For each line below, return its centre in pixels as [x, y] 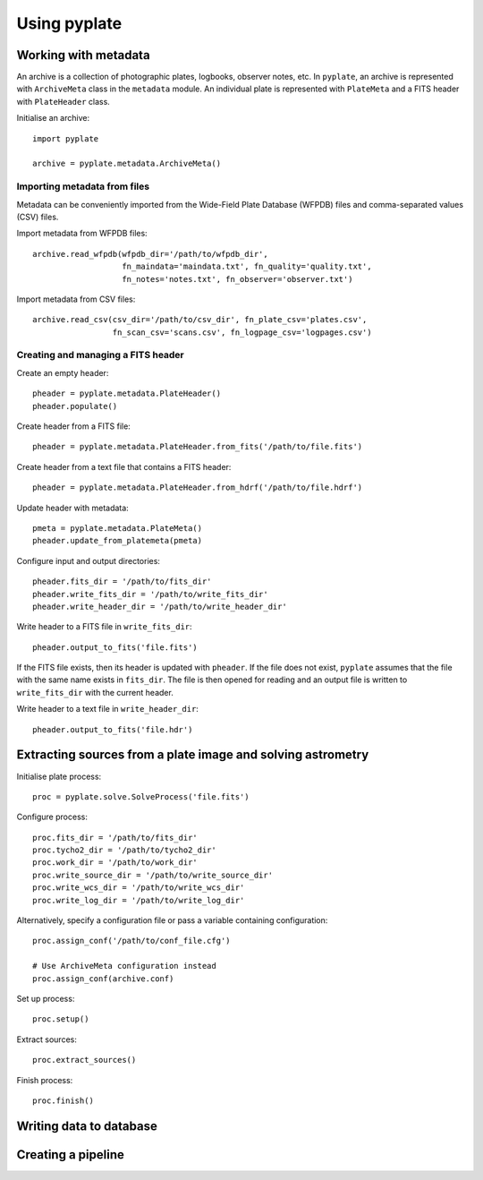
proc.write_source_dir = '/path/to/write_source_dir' [153, 875]
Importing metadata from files [83, 186]
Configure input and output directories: [89, 560]
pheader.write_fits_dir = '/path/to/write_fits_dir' [150, 594]
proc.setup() [61, 1019]
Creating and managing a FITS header [101, 355]
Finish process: [45, 1080]
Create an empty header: [63, 372]
